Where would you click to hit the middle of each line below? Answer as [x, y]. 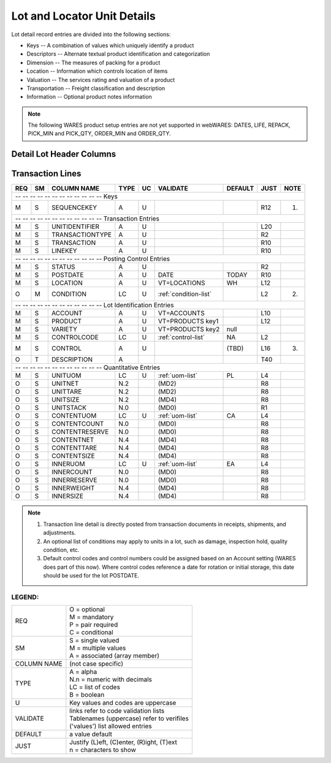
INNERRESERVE [74, 480]
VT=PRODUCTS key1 [188, 321]
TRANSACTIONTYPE [82, 235]
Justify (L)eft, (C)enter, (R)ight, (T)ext [123, 742]
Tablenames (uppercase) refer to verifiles [129, 718]
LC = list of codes [95, 687]
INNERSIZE [67, 496]
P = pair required [94, 625]
